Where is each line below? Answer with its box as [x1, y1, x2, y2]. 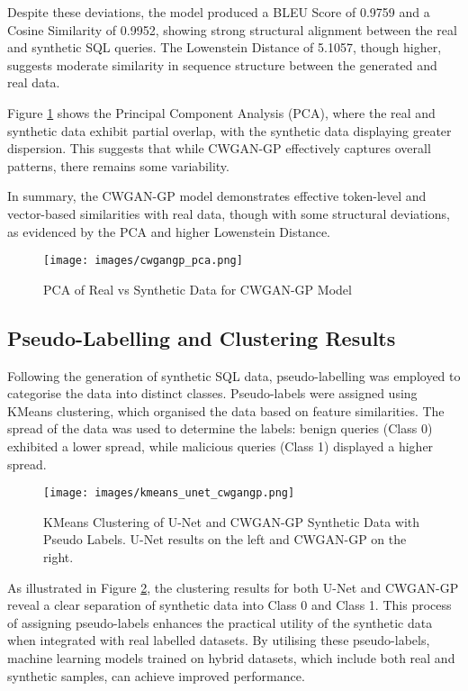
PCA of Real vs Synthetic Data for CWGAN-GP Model [43, 279, 352, 298]
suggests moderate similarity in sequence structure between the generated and [7, 55, 437, 74]
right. [43, 547, 74, 566]
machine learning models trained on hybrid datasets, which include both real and [7, 648, 455, 667]
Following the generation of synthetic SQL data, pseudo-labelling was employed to [7, 366, 461, 385]
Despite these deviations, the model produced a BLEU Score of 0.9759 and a [7, 3, 430, 21]
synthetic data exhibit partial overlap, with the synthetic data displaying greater [7, 121, 452, 140]
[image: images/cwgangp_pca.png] [43, 254, 243, 268]
